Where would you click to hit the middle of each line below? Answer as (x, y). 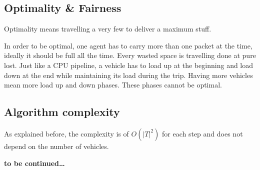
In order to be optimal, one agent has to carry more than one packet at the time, (128, 45)
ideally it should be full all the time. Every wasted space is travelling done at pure (130, 55)
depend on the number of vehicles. (56, 146)
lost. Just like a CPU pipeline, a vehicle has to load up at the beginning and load (129, 65)
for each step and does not (202, 133)
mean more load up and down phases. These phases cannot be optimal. (113, 85)
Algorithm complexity (62, 112)
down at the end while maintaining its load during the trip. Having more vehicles (128, 75)
